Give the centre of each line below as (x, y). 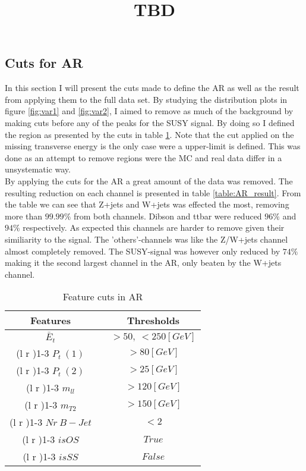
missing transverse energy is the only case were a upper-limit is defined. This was (153, 146)
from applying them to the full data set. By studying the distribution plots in (146, 99)
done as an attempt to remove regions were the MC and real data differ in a (143, 157)
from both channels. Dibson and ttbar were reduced (168, 216)
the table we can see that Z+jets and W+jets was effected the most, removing (147, 204)
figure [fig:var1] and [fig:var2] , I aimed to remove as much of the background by (149, 111)
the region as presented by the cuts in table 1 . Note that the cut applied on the (149, 134)
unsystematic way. (38, 169)
